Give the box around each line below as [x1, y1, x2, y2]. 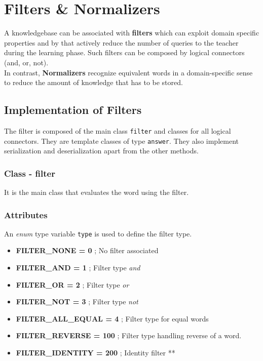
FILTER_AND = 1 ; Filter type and [16, 262, 140, 273]
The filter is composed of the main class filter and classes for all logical [4, 125, 231, 136]
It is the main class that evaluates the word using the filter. [4, 187, 189, 197]
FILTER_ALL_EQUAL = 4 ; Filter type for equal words [16, 313, 209, 324]
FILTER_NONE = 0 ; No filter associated [16, 245, 159, 256]
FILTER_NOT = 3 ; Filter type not [16, 296, 138, 307]
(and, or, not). [4, 57, 49, 67]
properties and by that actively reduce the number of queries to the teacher [4, 37, 239, 48]
